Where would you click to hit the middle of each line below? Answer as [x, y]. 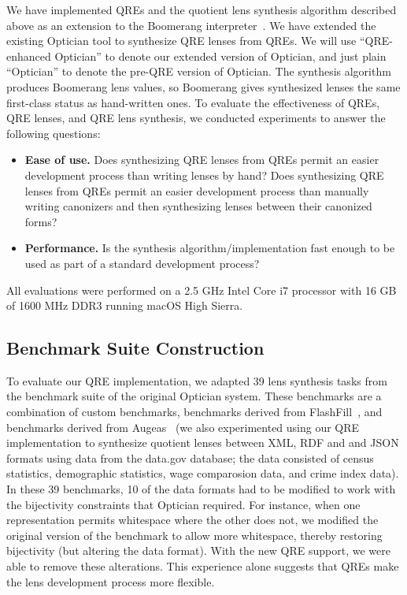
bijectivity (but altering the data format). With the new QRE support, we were [198, 550]
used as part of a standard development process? [142, 263]
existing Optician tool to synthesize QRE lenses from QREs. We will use [181, 41]
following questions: [54, 133]
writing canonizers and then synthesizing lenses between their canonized [198, 206]
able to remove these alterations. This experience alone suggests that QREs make [203, 566]
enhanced [29, 56]
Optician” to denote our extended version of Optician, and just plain [220, 56]
